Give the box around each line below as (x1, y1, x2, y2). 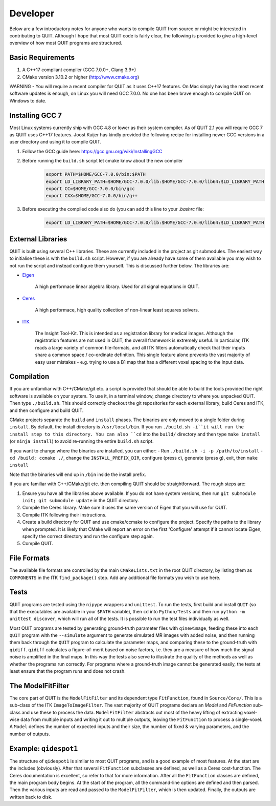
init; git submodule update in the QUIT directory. (22, 497, 139, 503)
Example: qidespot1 (9, 744, 78, 753)
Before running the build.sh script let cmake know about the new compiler (22, 158, 183, 164)
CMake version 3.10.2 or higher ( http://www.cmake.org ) (22, 74, 140, 80)
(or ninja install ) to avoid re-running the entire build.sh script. (9, 438, 154, 444)
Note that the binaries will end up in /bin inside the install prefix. (9, 471, 146, 478)
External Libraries (9, 235, 67, 243)
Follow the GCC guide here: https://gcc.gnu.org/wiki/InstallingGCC (22, 148, 163, 154)
